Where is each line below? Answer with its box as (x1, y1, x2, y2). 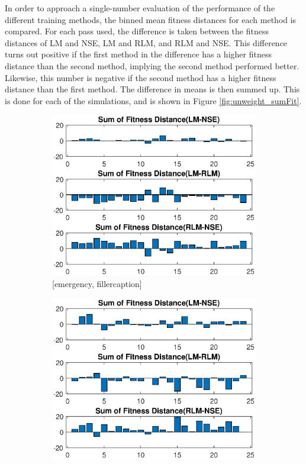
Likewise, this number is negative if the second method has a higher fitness (5, 71, 276, 83)
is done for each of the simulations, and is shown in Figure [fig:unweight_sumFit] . (5, 94, 302, 107)
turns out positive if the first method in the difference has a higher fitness (5, 48, 272, 60)
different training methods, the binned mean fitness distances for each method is (5, 13, 297, 25)
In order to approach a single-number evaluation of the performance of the (5, 2, 275, 14)
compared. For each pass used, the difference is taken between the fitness (5, 25, 269, 37)
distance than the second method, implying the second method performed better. (5, 59, 299, 72)
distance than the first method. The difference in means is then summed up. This (5, 83, 300, 95)
